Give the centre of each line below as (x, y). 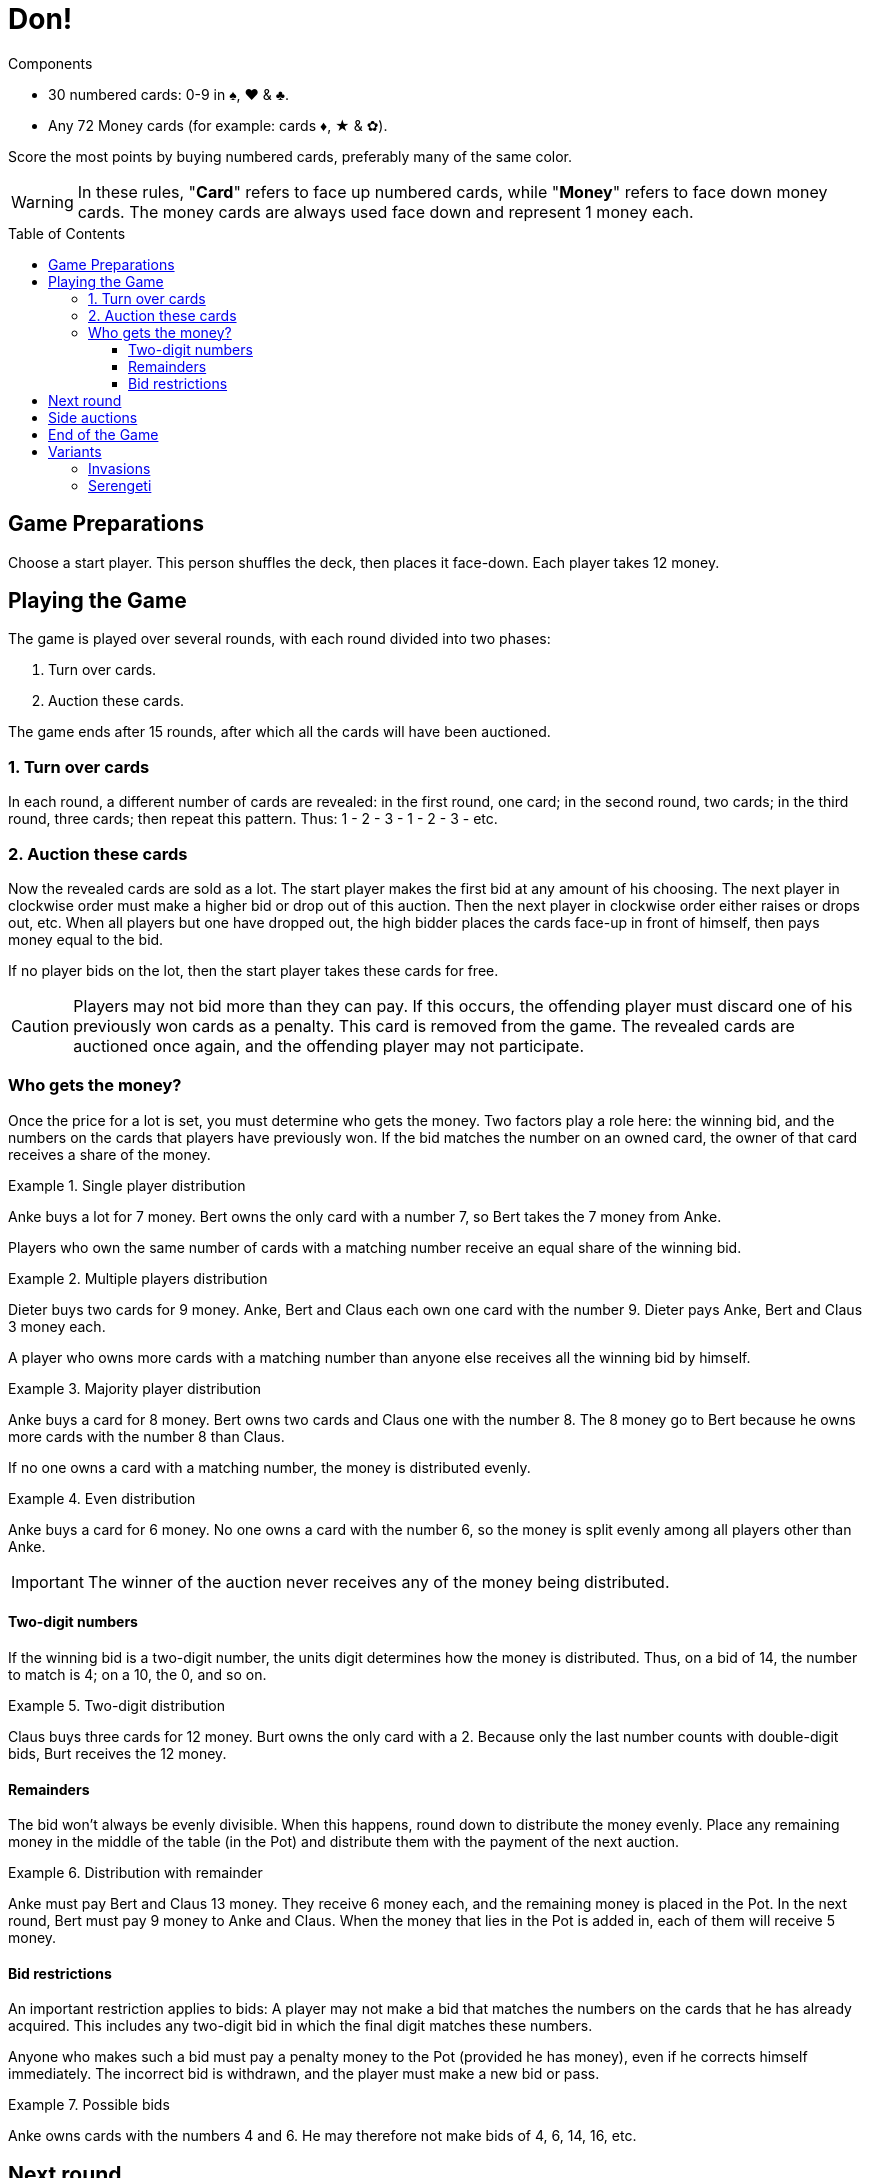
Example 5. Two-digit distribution (117, 1705)
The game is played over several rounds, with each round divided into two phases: (279, 639)
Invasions (119, 468)
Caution (40, 1025)
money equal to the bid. (86, 939)
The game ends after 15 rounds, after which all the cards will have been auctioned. (279, 732)
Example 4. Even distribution (102, 1498)
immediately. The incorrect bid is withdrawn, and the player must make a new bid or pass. (304, 2074)
